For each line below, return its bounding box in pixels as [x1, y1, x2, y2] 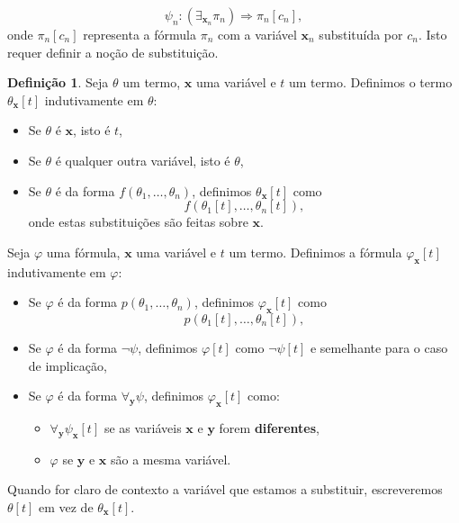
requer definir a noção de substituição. [7, 42, 219, 61]
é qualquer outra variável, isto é [55, 150, 230, 169]
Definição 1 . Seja [7, 73, 109, 92]
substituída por [319, 25, 403, 43]
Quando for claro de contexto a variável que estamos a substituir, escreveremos [7, 480, 443, 499]
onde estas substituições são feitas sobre [28, 212, 248, 231]
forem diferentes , [219, 418, 320, 437]
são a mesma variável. [111, 449, 231, 468]
